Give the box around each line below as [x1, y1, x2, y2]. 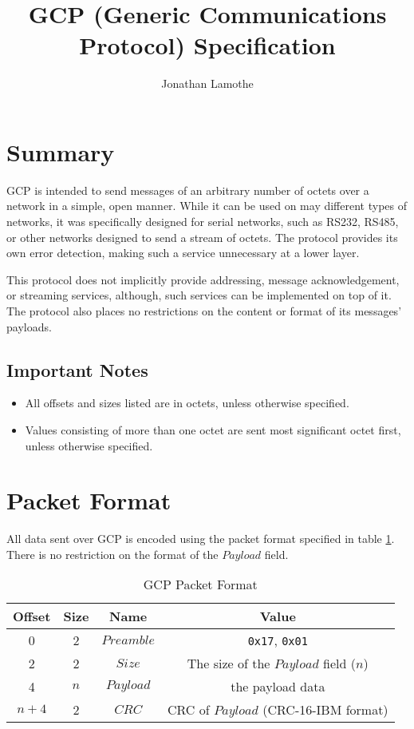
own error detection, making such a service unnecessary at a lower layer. [6, 244, 360, 261]
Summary [6, 135, 115, 168]
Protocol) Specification [79, 29, 336, 61]
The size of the [187, 654, 270, 673]
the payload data [231, 677, 325, 696]
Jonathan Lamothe [161, 75, 254, 92]
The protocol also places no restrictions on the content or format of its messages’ [6, 303, 402, 319]
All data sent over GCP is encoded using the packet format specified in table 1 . [6, 530, 395, 547]
